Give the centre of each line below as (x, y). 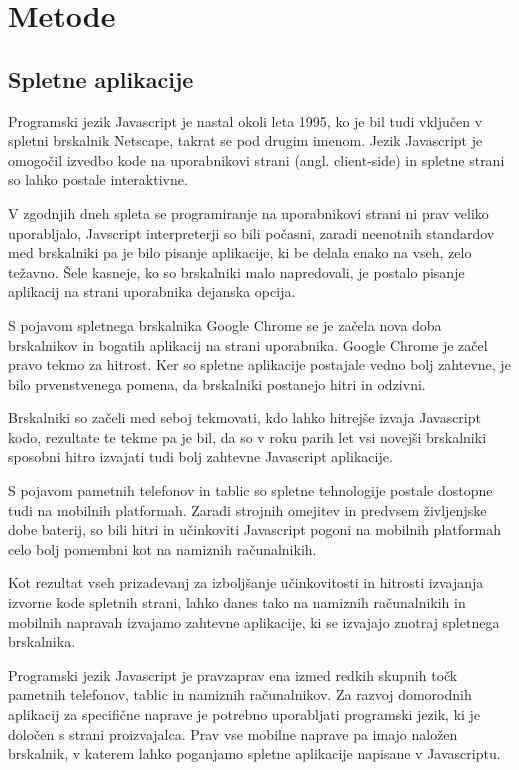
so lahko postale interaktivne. (98, 179)
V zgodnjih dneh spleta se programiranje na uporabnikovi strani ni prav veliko (248, 212)
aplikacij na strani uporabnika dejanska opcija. (152, 291)
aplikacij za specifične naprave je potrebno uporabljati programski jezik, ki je (244, 714)
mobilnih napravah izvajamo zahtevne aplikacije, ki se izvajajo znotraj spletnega (254, 621)
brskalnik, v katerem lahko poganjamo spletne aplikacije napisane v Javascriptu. (254, 753)
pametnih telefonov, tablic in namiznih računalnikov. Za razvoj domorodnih (240, 694)
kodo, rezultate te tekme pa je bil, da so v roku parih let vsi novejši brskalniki (247, 436)
